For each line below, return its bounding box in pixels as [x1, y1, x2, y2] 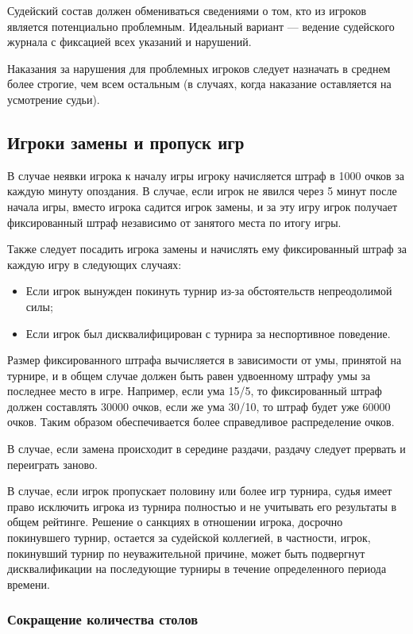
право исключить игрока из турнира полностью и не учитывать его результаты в [7, 498, 397, 514]
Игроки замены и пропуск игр [7, 129, 245, 154]
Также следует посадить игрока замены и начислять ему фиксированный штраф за [7, 240, 407, 257]
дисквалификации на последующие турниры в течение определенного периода [7, 560, 387, 577]
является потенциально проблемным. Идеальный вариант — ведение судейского [7, 17, 395, 34]
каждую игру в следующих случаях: [7, 256, 182, 272]
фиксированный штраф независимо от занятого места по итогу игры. [7, 213, 342, 230]
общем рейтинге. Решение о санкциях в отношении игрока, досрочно [7, 513, 343, 530]
